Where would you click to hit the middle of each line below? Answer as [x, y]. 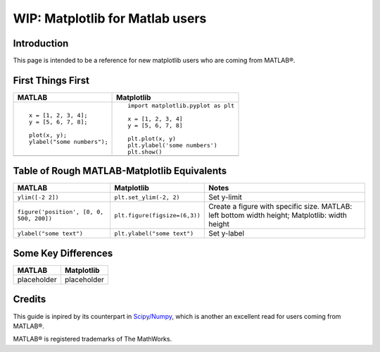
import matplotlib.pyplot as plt [181, 105]
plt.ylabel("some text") [154, 233]
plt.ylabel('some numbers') [172, 145]
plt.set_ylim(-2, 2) [147, 197]
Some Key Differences [63, 253]
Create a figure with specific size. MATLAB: [280, 207]
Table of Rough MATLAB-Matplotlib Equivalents [120, 171]
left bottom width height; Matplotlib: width [278, 215]
